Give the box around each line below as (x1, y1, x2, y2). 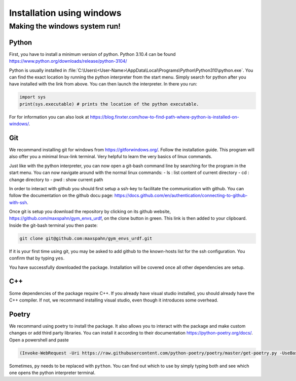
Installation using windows (9, 7, 122, 18)
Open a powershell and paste (9, 337, 69, 343)
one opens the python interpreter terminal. (9, 370, 96, 376)
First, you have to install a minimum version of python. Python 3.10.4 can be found (9, 51, 176, 57)
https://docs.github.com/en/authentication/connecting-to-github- (114, 193, 248, 199)
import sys (19, 94, 46, 100)
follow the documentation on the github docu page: (9, 193, 113, 199)
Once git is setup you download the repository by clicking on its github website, (9, 209, 171, 214)
